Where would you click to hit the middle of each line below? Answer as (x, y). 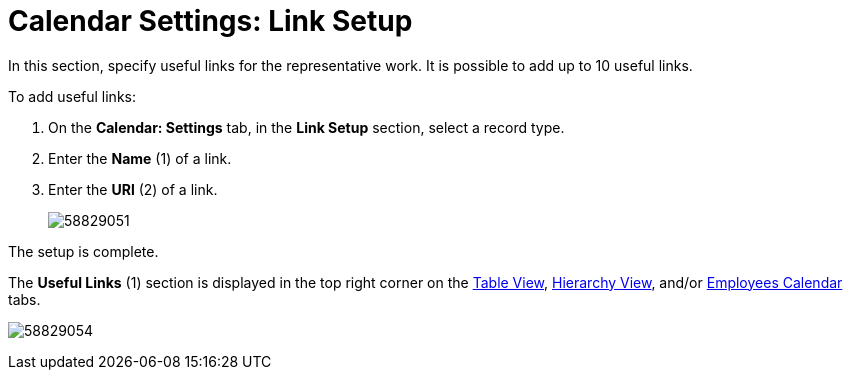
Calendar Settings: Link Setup (210, 21)
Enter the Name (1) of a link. (140, 158)
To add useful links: (72, 96)
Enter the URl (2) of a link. (133, 189)
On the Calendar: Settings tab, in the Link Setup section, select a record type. (306, 127)
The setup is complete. (83, 251)
